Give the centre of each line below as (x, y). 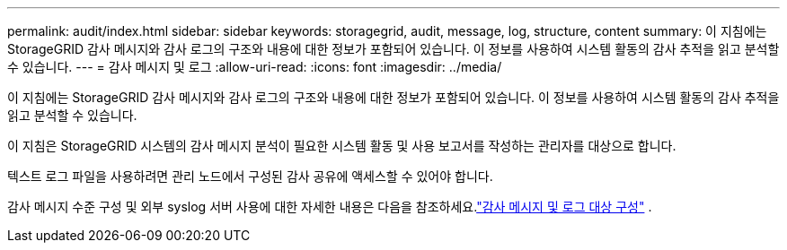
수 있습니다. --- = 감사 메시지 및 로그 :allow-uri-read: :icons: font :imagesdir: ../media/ (255, 67)
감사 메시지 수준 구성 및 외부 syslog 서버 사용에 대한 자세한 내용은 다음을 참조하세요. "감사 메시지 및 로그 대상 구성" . (330, 207)
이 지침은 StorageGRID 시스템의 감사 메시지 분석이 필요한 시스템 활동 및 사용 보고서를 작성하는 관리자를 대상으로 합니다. (342, 146)
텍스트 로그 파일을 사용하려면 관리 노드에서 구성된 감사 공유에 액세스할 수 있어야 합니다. (250, 176)
